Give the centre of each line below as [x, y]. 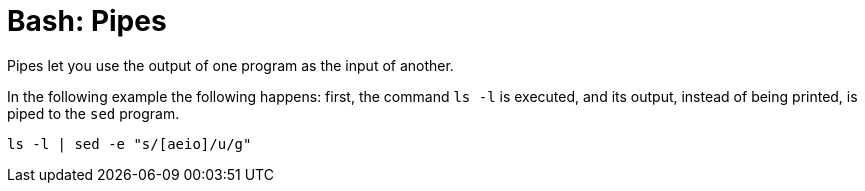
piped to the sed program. [93, 113]
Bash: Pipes [87, 21]
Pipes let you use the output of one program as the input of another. [230, 65]
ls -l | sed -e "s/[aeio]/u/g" [129, 143]
